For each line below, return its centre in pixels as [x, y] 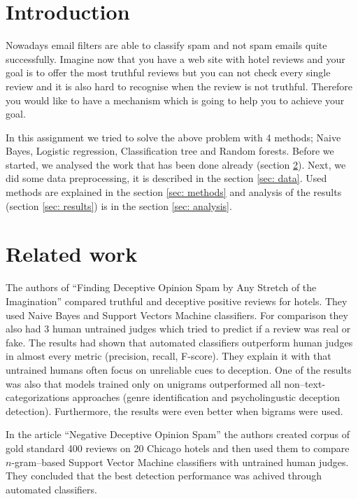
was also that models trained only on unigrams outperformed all [143, 383]
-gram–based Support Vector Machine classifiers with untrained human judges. [180, 462]
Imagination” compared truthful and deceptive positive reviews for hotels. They [177, 301]
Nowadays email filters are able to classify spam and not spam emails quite [166, 45]
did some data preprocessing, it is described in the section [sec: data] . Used [166, 178]
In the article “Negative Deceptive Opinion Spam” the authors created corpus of [178, 434]
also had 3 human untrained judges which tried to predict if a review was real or [178, 329]
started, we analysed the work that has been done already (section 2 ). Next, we [176, 164]
